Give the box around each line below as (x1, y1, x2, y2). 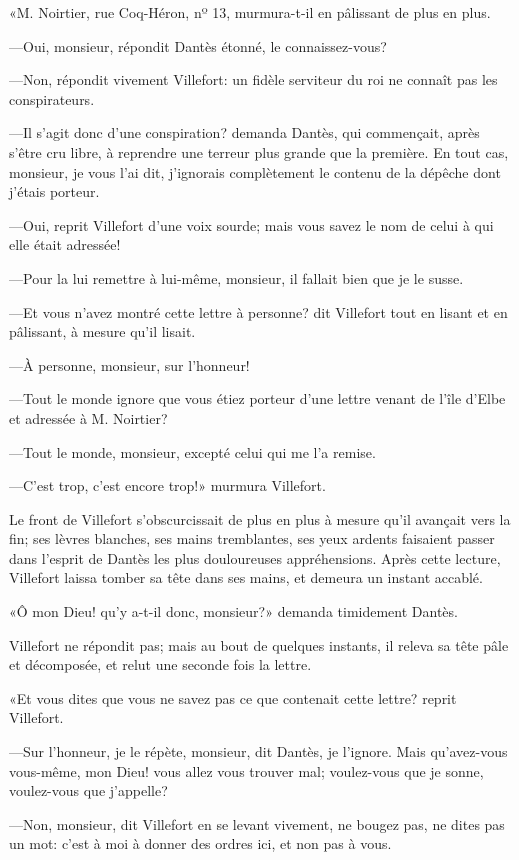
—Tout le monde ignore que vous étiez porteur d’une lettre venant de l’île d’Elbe (9, 388, 506, 409)
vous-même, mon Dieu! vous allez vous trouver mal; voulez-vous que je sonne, (9, 760, 484, 781)
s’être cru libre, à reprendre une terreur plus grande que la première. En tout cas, (9, 141, 509, 162)
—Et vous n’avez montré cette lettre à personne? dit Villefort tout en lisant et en (9, 301, 508, 322)
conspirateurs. (9, 88, 95, 109)
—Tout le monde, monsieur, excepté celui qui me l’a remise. (9, 441, 376, 462)
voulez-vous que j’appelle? (9, 780, 168, 801)
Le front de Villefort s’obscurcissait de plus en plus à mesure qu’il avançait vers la (9, 508, 511, 529)
